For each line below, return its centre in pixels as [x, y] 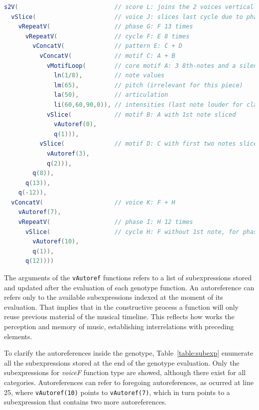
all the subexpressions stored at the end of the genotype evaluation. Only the [122, 362]
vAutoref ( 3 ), [68, 153]
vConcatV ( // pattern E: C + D [107, 46]
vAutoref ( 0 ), [75, 124]
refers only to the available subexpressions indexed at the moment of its [114, 297]
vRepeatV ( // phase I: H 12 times [106, 222]
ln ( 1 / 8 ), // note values [109, 76]
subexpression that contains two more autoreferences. [85, 402]
